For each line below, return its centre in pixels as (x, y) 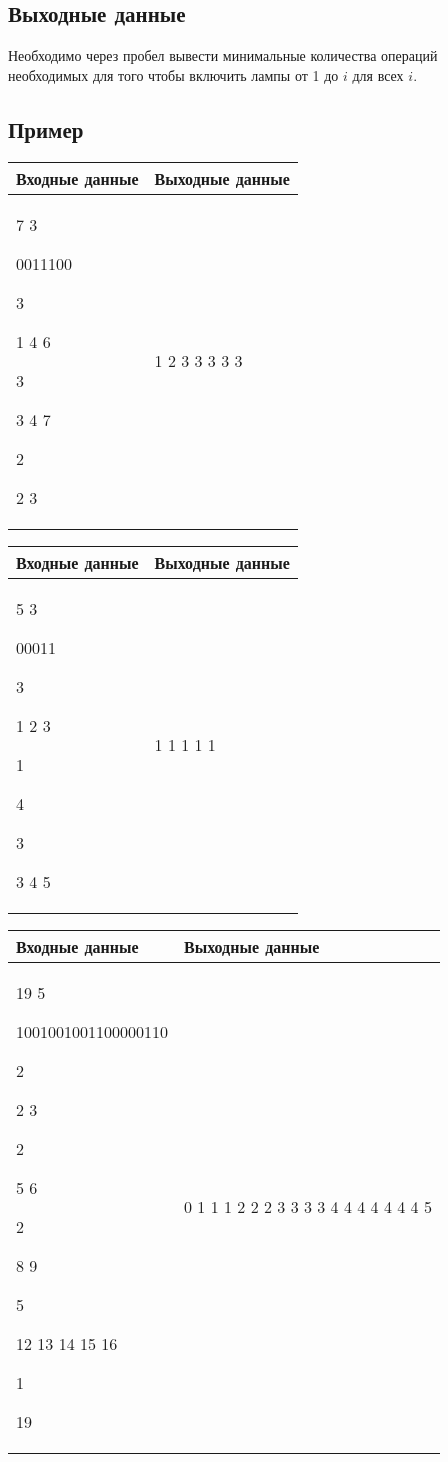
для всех (378, 74)
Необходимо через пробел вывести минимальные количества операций (223, 55)
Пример (46, 128)
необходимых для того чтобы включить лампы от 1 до (173, 74)
